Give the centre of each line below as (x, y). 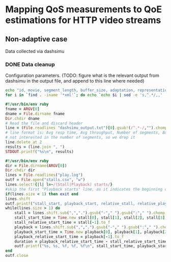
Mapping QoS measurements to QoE (83, 9)
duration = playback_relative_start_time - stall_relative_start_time (91, 241)
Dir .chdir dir (20, 170)
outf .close (17, 256)
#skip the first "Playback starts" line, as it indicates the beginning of (87, 189)
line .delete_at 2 (24, 142)
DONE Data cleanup (30, 64)
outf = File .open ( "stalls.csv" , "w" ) (45, 180)
